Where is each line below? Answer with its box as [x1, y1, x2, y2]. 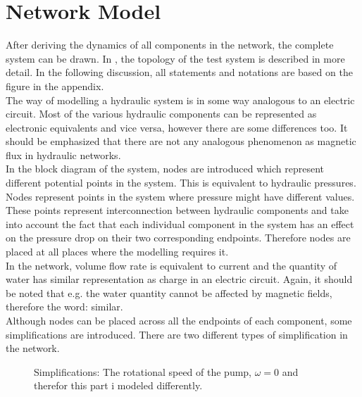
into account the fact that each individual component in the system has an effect [6, 216, 354, 231]
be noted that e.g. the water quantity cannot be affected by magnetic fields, [6, 285, 332, 300]
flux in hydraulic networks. [6, 147, 121, 162]
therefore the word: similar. [6, 299, 123, 314]
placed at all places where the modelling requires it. [6, 244, 229, 259]
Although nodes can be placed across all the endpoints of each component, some [6, 313, 352, 327]
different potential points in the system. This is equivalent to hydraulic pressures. [6, 175, 356, 190]
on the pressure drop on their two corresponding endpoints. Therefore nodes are [6, 230, 351, 245]
